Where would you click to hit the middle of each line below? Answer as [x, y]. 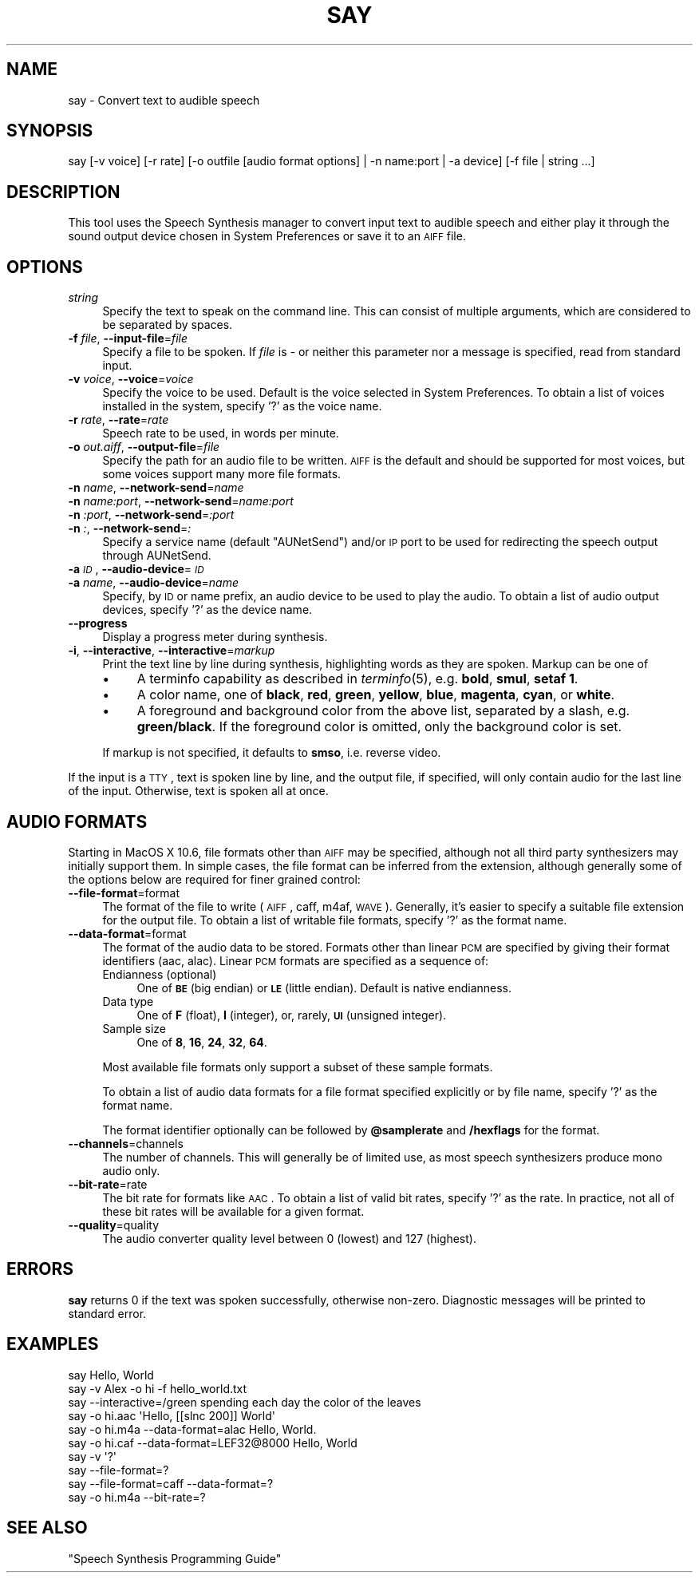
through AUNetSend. [157, 556]
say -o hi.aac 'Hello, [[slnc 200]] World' [172, 1415]
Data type [128, 1001]
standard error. [107, 1313]
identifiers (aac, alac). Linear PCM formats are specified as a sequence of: [296, 960]
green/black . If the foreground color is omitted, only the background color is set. [379, 727]
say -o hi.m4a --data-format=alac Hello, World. [192, 1429]
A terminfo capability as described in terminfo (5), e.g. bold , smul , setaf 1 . [357, 679]
